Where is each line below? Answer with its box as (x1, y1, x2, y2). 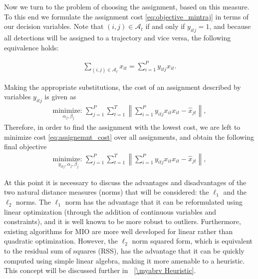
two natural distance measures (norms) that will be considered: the (4, 187, 209, 197)
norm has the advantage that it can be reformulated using (65, 197, 243, 207)
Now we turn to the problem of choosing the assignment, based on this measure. (4, 1, 250, 11)
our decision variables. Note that (4, 21, 104, 31)
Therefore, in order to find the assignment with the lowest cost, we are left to (4, 122, 241, 132)
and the (223, 187, 247, 197)
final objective (4, 141, 47, 152)
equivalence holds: (4, 42, 59, 52)
